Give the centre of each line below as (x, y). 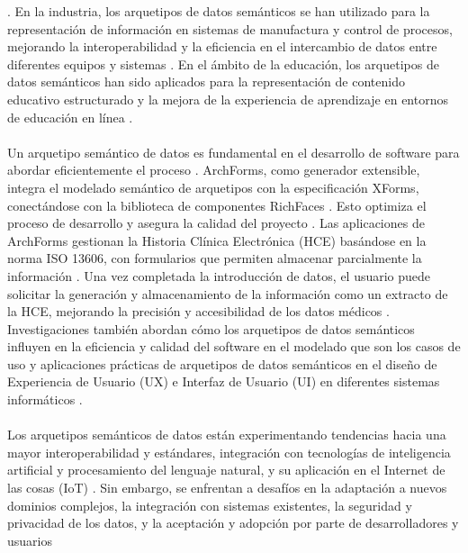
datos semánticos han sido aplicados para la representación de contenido (206, 82)
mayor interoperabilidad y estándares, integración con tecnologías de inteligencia (229, 452)
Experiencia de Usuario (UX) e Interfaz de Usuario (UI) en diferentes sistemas (224, 381)
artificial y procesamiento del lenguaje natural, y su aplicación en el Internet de (226, 470)
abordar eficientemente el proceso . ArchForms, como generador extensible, (214, 170)
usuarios (30, 540)
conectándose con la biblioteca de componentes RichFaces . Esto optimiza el (217, 205)
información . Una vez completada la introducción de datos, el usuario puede (219, 275)
